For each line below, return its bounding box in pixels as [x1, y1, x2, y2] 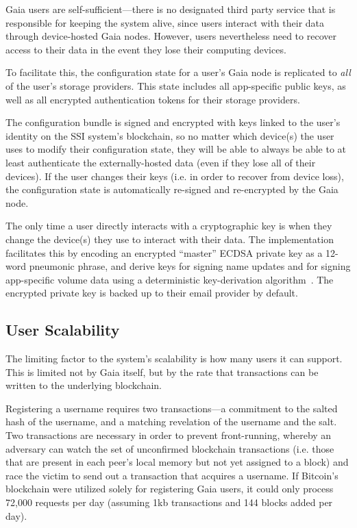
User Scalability [5, 319, 120, 340]
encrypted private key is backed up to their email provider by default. [5, 286, 298, 300]
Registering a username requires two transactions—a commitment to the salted [5, 401, 338, 415]
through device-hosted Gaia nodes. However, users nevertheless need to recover [5, 29, 336, 43]
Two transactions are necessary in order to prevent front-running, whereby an [5, 428, 332, 442]
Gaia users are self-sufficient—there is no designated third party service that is [5, 2, 336, 16]
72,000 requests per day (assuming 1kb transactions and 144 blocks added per [5, 495, 333, 510]
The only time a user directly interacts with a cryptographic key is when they [5, 218, 332, 233]
